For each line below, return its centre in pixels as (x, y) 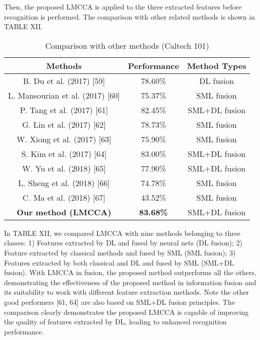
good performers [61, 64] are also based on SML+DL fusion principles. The (119, 302)
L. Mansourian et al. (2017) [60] (64, 95)
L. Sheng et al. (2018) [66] (64, 183)
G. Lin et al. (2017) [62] (64, 124)
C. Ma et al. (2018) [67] (64, 197)
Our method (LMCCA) (64, 212)
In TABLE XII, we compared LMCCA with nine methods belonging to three (122, 233)
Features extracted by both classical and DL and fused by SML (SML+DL (119, 262)
